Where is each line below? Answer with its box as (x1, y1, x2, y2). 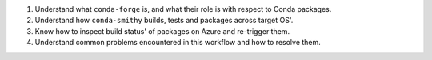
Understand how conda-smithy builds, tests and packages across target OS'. (34, 16, 294, 25)
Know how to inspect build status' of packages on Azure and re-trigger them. (34, 26, 290, 36)
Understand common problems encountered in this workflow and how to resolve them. (34, 38, 322, 47)
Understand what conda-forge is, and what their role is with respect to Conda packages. (34, 5, 332, 13)
